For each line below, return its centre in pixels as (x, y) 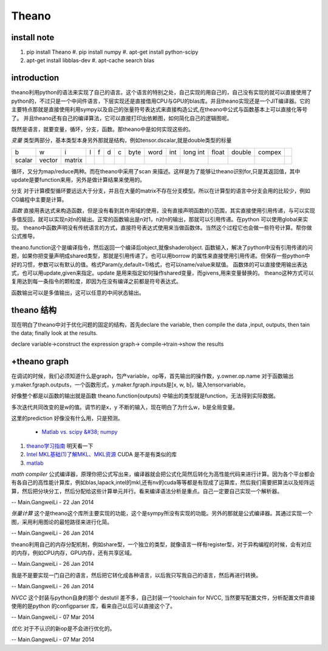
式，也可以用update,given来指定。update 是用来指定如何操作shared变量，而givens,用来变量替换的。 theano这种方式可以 (162, 273)
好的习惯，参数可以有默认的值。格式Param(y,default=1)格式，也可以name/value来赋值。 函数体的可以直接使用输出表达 (159, 264)
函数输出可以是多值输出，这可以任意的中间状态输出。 (78, 293)
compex (270, 152)
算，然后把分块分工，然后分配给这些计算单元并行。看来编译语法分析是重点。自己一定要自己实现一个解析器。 (147, 491)
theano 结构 (34, 310)
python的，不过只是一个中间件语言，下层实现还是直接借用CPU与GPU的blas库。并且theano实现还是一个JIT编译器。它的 (161, 101)
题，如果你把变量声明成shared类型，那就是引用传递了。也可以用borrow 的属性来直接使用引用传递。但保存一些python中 (161, 256)
